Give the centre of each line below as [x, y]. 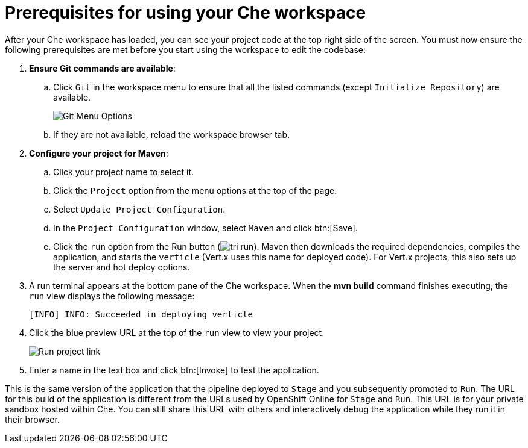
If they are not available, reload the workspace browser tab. [172, 134]
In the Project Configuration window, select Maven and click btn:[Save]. [205, 228]
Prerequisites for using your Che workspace [186, 13]
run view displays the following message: [112, 296]
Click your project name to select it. [124, 172]
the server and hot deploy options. [122, 267]
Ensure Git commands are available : [102, 68]
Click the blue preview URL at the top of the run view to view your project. [177, 332]
